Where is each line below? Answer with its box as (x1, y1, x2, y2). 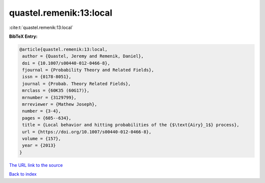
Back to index (9, 171, 37, 177)
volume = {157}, (22, 136, 61, 141)
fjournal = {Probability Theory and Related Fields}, (22, 67, 154, 73)
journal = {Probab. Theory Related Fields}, (22, 81, 131, 86)
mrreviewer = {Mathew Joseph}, (22, 102, 98, 107)
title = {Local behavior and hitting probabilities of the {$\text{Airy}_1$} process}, (22, 122, 240, 128)
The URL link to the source (9, 162, 63, 168)
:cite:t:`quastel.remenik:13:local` (9, 25, 74, 30)
